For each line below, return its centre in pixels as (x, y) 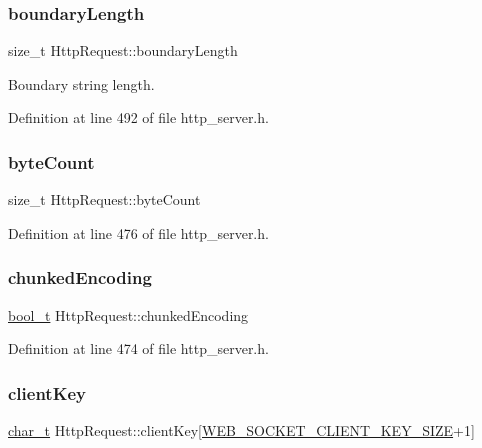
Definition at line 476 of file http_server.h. (138, 232)
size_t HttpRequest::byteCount (104, 199)
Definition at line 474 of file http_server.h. (138, 348)
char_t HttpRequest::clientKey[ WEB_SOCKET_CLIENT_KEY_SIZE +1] (241, 430)
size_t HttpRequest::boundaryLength (123, 50)
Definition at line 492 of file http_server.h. (138, 117)
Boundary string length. (81, 83)
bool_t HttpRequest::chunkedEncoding (128, 314)
